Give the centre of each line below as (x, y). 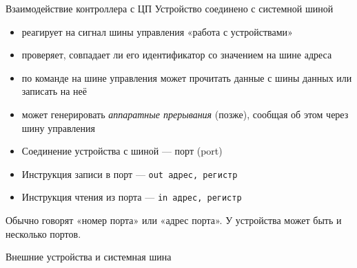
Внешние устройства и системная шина (89, 257)
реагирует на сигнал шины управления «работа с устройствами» (157, 31)
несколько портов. (43, 233)
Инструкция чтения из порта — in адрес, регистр (132, 197)
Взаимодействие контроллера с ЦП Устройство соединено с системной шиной (170, 8)
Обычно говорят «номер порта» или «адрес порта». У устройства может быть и (174, 220)
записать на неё (54, 91)
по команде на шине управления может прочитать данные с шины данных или (187, 77)
